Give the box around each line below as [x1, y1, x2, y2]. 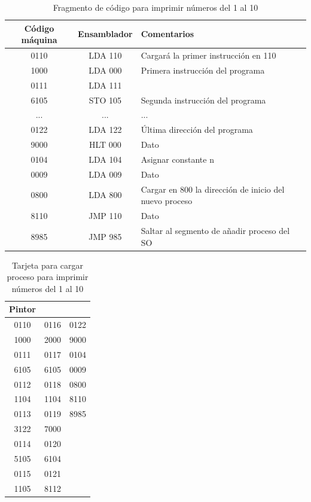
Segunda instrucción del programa [141, 93, 266, 106]
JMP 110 [89, 209, 122, 222]
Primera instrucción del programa [141, 63, 265, 76]
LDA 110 [89, 49, 122, 62]
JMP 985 [89, 230, 122, 242]
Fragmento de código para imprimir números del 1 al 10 [53, 1, 258, 13]
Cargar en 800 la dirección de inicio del [141, 182, 285, 195]
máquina [21, 34, 57, 46]
